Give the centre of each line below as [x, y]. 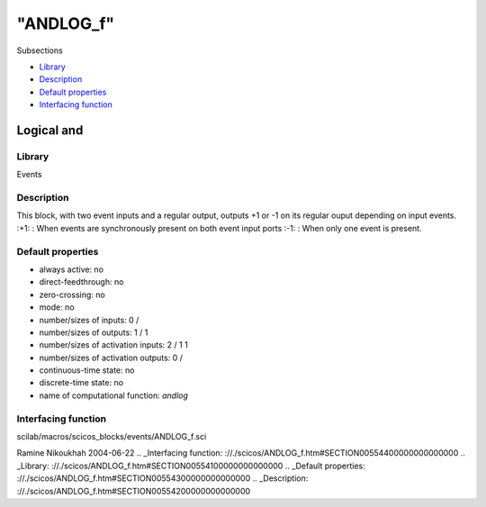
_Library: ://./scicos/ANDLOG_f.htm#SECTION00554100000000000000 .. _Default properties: [191, 466]
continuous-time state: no [87, 370]
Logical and [50, 130]
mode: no [57, 307]
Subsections [40, 50]
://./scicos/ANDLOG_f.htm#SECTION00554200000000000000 [134, 491]
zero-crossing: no [72, 294]
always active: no [71, 269]
